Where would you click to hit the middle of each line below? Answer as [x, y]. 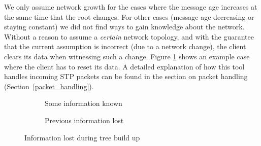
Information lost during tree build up [82, 137]
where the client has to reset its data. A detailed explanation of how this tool [124, 66]
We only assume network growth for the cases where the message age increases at [131, 7]
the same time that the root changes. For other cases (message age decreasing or [129, 16]
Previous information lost [84, 120]
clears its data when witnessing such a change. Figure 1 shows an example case [127, 56]
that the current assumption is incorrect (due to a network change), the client [125, 46]
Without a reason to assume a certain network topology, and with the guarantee [129, 36]
